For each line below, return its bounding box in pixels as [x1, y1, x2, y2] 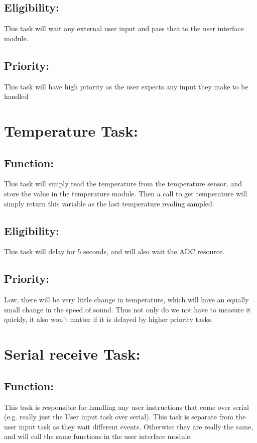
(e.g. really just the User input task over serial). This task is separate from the [4, 411, 246, 422]
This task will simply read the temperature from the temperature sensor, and [4, 178, 242, 189]
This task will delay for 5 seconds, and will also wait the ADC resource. [4, 246, 225, 257]
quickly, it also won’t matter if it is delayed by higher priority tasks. [4, 314, 213, 324]
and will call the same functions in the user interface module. [4, 431, 192, 441]
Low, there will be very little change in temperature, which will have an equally [4, 294, 249, 305]
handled [4, 91, 29, 101]
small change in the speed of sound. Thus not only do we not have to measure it [4, 304, 251, 314]
